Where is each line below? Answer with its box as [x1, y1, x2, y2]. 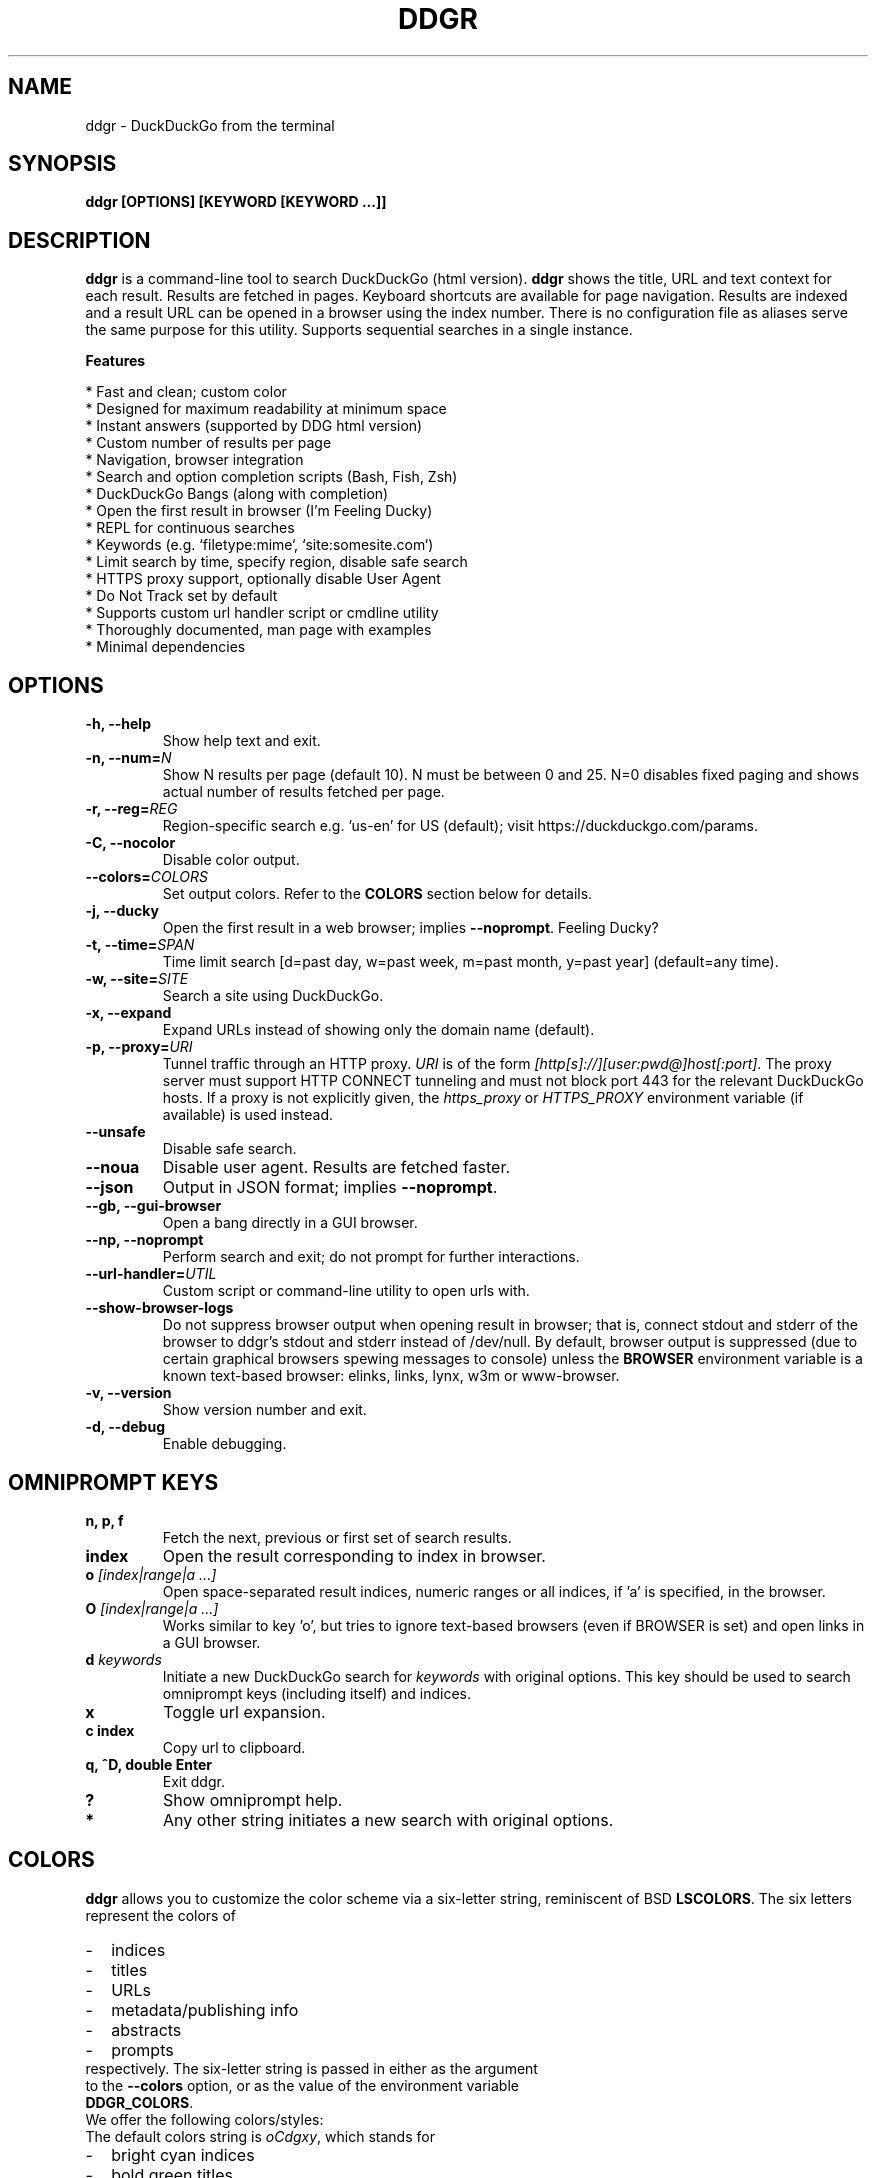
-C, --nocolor [85, 834, 176, 852]
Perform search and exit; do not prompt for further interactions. [162, 1248, 580, 1266]
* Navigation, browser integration [85, 451, 304, 469]
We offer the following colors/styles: [85, 2110, 324, 2128]
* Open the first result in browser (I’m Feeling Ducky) [85, 502, 433, 520]
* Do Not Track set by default [85, 587, 278, 605]
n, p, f [85, 1511, 124, 1529]
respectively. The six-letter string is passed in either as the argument [85, 2059, 538, 2077]
